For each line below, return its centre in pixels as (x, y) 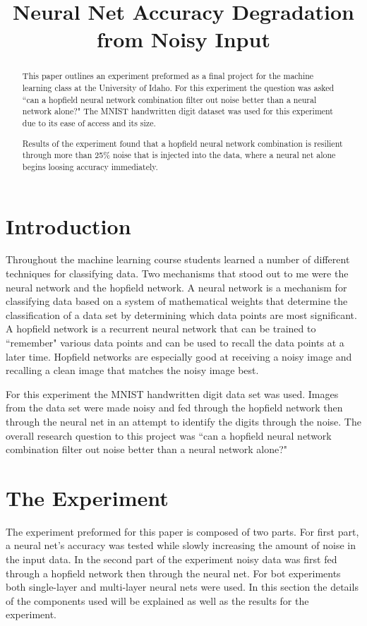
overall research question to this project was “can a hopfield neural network (169, 435)
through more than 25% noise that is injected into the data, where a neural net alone (179, 155)
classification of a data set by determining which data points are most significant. (181, 314)
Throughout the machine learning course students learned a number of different (178, 259)
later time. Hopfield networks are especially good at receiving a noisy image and (179, 356)
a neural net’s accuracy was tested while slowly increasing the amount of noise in (181, 545)
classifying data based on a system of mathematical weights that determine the (177, 301)
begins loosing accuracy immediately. (90, 166)
